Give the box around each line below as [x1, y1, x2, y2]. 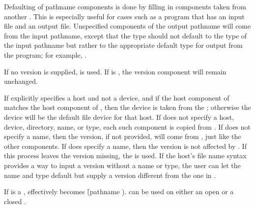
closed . [4, 196, 27, 206]
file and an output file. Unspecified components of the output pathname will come [4, 21, 251, 31]
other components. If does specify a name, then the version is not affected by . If [4, 140, 247, 151]
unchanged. [4, 76, 38, 86]
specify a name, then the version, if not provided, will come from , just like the [4, 131, 241, 141]
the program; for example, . [4, 49, 87, 60]
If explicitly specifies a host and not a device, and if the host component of [4, 92, 229, 103]
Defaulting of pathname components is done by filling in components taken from [4, 1, 246, 11]
